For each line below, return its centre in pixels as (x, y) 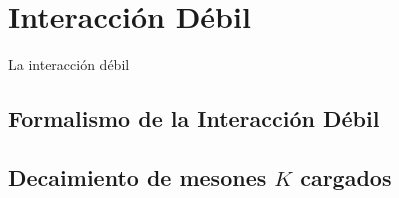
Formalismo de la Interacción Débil (194, 118)
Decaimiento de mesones (137, 176)
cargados (346, 176)
